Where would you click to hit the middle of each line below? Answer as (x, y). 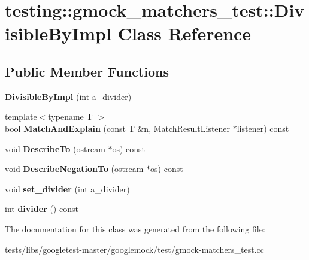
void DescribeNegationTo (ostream (74, 169)
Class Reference (184, 33)
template (21, 117)
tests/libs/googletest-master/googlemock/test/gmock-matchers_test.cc (135, 249)
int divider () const (42, 209)
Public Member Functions (87, 71)
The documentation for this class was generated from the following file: (135, 229)
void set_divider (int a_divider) (67, 188)
